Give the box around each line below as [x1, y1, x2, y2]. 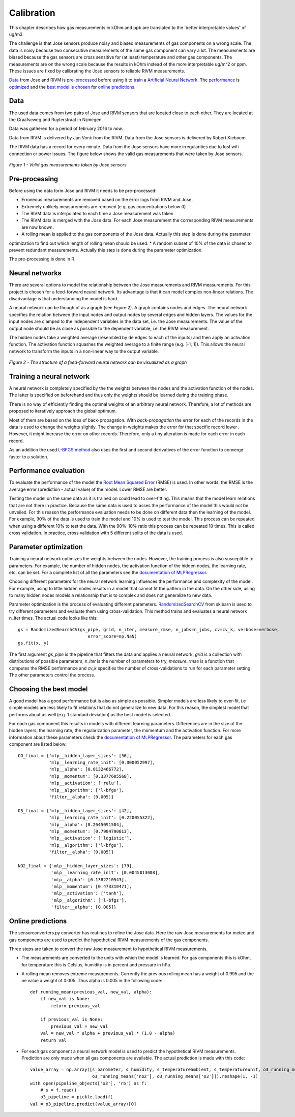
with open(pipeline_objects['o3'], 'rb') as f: [30, 1081, 147, 1086]
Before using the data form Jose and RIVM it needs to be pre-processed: [9, 188, 157, 193]
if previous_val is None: [40, 1017, 103, 1022]
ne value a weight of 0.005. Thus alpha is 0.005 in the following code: [21, 978, 163, 984]
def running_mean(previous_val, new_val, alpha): [30, 989, 152, 994]
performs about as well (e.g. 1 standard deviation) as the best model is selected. [9, 711, 172, 717]
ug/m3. [9, 31, 24, 37]
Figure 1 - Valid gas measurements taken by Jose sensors [9, 161, 127, 167]
